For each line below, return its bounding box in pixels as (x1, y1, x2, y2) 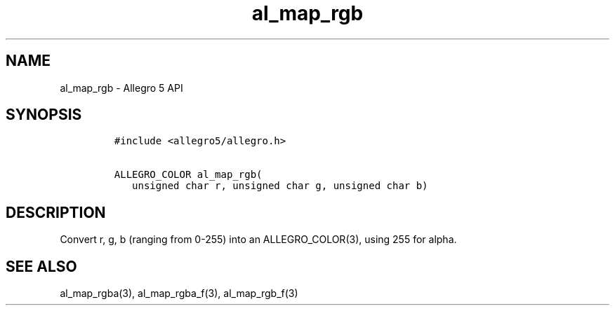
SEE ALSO (6, 257, 77, 275)
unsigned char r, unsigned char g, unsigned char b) (132, 180, 428, 192)
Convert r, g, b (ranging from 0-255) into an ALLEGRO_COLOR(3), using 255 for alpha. (60, 233, 457, 246)
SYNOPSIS (6, 106, 82, 124)
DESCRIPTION (6, 203, 106, 221)
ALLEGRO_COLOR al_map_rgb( (114, 169, 263, 181)
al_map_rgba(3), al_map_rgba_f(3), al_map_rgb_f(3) (60, 287, 298, 300)
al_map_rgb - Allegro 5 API (60, 81, 183, 94)
